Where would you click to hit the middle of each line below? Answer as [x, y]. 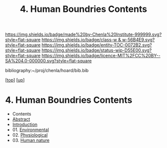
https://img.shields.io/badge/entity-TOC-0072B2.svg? [97, 45]
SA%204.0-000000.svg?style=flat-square [48, 61]
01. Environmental [31, 130]
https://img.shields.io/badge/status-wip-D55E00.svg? [97, 50]
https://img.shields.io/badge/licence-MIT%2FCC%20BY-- [101, 56]
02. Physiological [30, 135]
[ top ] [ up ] [15, 80]
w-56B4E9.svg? [138, 40]
